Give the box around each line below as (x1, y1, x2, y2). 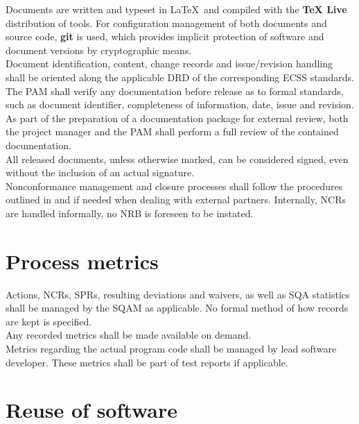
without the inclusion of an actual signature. (6, 165, 195, 180)
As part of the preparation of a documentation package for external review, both (6, 110, 349, 125)
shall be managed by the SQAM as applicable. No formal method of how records (6, 300, 349, 315)
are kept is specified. (6, 314, 92, 328)
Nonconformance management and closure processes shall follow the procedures (6, 178, 343, 193)
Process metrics (6, 246, 159, 275)
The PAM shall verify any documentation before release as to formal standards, (6, 83, 344, 98)
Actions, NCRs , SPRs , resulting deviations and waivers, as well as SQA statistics (6, 287, 350, 301)
